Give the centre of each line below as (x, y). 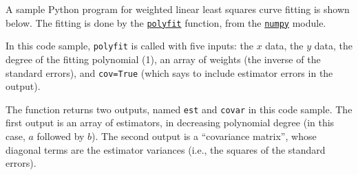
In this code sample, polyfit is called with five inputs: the (129, 46)
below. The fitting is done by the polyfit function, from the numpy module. (166, 22)
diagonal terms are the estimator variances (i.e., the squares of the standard (166, 149)
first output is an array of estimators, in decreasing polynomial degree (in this (170, 122)
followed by (61, 136)
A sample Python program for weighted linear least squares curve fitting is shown (178, 9)
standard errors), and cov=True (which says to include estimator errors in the (169, 72)
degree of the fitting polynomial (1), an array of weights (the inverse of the (163, 59)
